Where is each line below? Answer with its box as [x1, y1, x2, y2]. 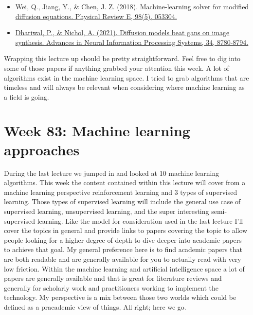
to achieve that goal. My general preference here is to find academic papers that [4, 244, 242, 254]
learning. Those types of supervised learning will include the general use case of [4, 196, 241, 207]
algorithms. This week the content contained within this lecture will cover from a [4, 177, 246, 188]
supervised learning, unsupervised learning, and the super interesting [4, 206, 209, 216]
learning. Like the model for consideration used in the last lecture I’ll [37, 215, 243, 226]
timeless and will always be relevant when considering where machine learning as [4, 82, 245, 92]
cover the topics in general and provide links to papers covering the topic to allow [4, 225, 248, 235]
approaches [4, 139, 80, 159]
